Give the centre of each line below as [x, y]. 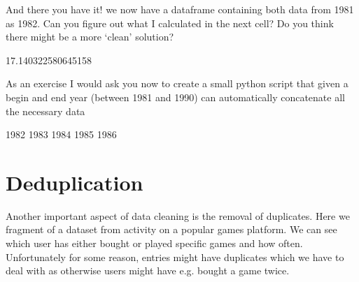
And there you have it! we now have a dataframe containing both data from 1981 [180, 9]
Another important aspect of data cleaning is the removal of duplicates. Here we [178, 215]
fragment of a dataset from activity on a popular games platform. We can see [171, 229]
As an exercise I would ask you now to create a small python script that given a [177, 83]
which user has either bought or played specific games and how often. [154, 243]
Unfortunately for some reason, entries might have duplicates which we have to [175, 257]
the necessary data [45, 111]
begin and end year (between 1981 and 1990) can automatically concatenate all [175, 97]
